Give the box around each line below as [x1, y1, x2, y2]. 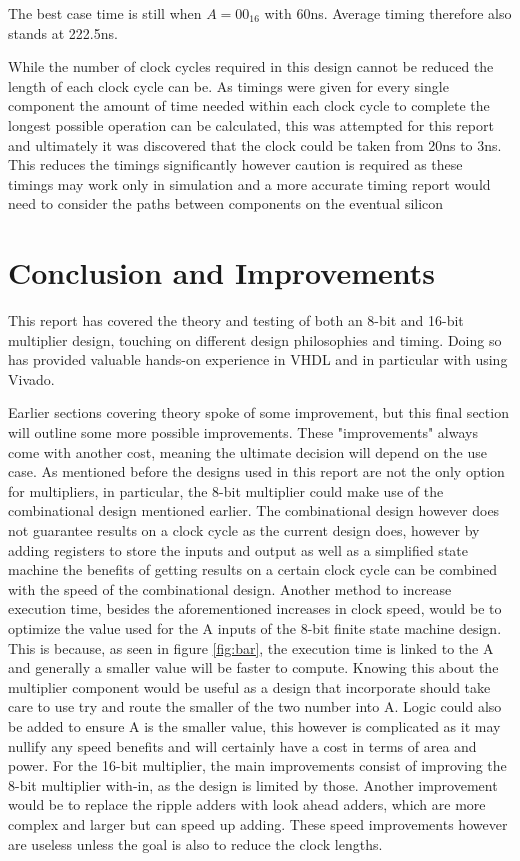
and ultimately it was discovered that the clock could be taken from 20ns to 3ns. [8, 134, 502, 155]
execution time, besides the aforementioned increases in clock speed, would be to [8, 598, 502, 619]
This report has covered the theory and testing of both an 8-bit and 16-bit [8, 310, 464, 331]
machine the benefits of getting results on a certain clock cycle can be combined [8, 559, 498, 580]
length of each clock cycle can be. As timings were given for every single [8, 75, 449, 96]
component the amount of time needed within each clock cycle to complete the [8, 95, 490, 116]
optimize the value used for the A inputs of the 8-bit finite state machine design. [8, 617, 502, 638]
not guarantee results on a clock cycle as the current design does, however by [8, 520, 480, 540]
